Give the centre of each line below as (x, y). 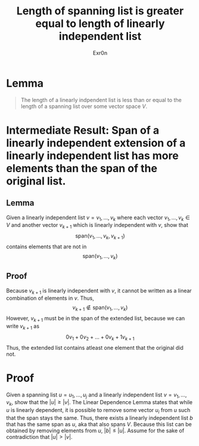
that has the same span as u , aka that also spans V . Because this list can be (99, 424)
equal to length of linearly (100, 24)
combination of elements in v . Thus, (50, 298)
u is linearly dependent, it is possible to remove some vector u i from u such (98, 411)
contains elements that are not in (46, 247)
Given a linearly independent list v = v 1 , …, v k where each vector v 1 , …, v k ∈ (98, 218)
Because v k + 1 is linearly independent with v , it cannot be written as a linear (99, 291)
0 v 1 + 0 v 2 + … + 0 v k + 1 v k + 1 (100, 337)
